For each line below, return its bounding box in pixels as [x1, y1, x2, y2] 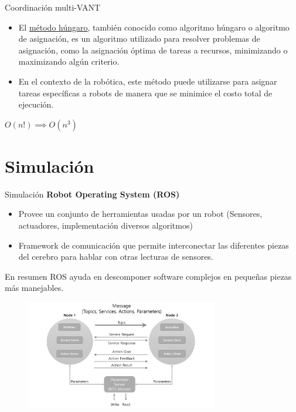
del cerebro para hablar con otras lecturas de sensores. [18, 250, 213, 263]
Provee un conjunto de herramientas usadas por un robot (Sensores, [18, 207, 263, 220]
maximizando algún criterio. [18, 55, 120, 68]
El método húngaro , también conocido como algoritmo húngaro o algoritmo [18, 21, 290, 33]
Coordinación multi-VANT [5, 1, 101, 13]
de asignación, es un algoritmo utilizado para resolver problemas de [18, 32, 260, 45]
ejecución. [18, 98, 54, 110]
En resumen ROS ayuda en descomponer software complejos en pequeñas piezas [5, 270, 292, 282]
